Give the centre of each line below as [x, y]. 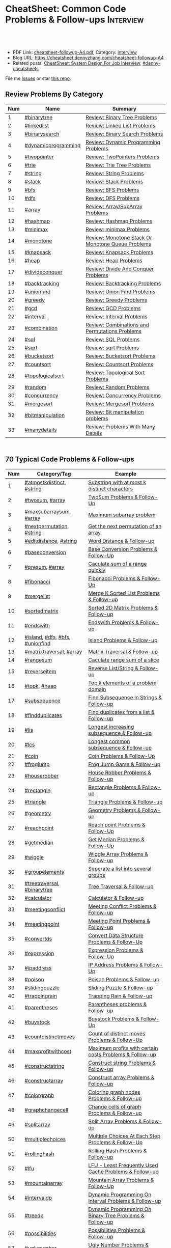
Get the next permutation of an [125, 526]
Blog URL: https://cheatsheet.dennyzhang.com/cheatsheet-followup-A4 [88, 58]
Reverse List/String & [113, 668]
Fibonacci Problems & [115, 578]
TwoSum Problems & [113, 497]
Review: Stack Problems [115, 181]
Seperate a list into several [120, 869]
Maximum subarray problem [122, 515]
